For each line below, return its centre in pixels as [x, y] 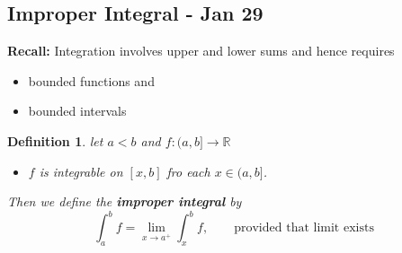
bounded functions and [91, 80]
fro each [188, 171]
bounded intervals [77, 111]
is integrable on [81, 171]
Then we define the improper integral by [125, 201]
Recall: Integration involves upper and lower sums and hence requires [201, 51]
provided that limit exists [304, 228]
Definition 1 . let [55, 140]
